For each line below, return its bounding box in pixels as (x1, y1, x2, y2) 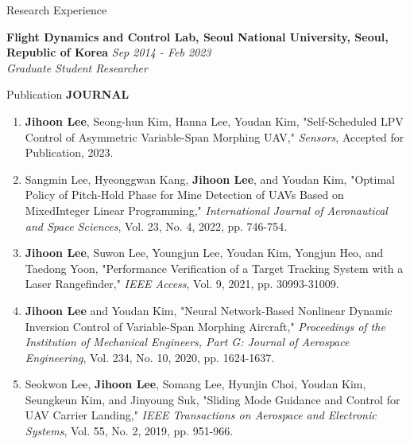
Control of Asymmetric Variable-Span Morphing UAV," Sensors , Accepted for (25, 128, 404, 145)
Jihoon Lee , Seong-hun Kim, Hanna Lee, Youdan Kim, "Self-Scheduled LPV (25, 112, 404, 129)
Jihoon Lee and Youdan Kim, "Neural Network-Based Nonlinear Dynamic (25, 302, 393, 318)
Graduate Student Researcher (6, 59, 148, 76)
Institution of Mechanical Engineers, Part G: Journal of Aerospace (25, 333, 350, 350)
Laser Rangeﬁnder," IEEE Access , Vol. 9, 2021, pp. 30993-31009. (25, 275, 339, 292)
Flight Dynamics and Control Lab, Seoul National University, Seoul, (6, 28, 389, 45)
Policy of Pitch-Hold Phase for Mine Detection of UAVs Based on (25, 186, 344, 203)
